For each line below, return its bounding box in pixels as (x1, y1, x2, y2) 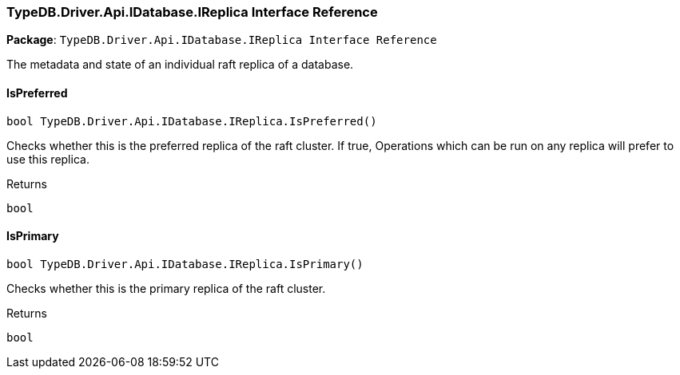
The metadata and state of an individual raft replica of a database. (6, 57, 354, 72)
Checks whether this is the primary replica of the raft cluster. (6, 281, 326, 295)
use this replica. (6, 152, 89, 166)
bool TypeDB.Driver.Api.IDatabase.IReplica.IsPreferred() (6, 114, 377, 128)
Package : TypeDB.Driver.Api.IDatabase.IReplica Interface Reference (6, 33, 437, 47)
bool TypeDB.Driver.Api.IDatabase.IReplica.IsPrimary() (6, 257, 364, 270)
